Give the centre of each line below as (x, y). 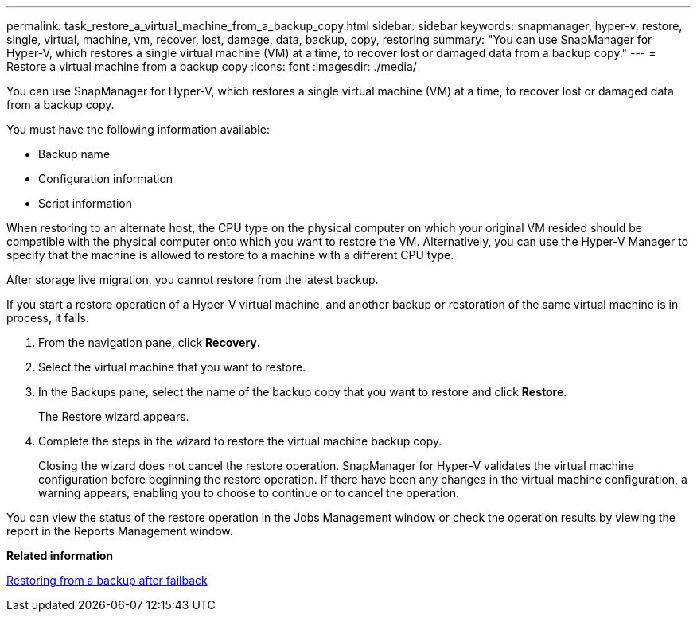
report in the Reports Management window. (120, 531)
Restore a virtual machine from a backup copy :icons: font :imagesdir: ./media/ (212, 66)
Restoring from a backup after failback (107, 580)
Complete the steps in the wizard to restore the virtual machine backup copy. (240, 441)
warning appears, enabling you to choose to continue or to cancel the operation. (249, 493)
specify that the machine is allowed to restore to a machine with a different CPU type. (230, 255)
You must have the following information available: (138, 129)
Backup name (74, 154)
